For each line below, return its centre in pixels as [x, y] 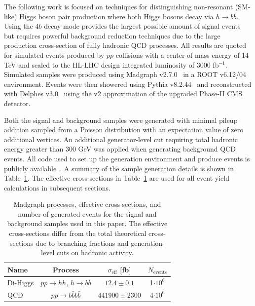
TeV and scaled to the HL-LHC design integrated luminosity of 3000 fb [111, 64]
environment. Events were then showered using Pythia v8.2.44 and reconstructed [128, 84]
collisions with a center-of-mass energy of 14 [182, 55]
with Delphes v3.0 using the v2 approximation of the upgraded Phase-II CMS [123, 94]
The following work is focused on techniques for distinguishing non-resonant [119, 6]
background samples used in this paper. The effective [87, 223]
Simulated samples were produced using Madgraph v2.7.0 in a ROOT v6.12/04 [125, 74]
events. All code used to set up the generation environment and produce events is [127, 158]
